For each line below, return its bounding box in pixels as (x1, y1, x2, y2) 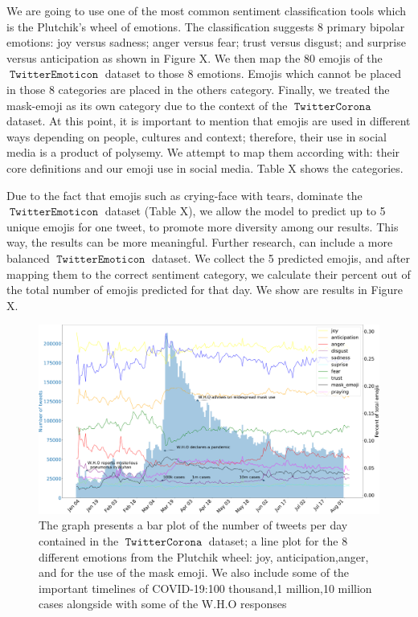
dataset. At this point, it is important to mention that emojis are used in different (6, 112, 411, 129)
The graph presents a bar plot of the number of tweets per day (39, 517, 348, 533)
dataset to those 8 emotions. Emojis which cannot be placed (104, 65, 402, 82)
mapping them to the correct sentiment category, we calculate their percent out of (6, 265, 411, 282)
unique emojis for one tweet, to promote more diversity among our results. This (6, 218, 399, 235)
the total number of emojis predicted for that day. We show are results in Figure (6, 281, 404, 298)
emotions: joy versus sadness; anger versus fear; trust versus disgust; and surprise (6, 34, 406, 51)
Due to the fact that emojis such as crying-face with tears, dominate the (6, 186, 363, 203)
